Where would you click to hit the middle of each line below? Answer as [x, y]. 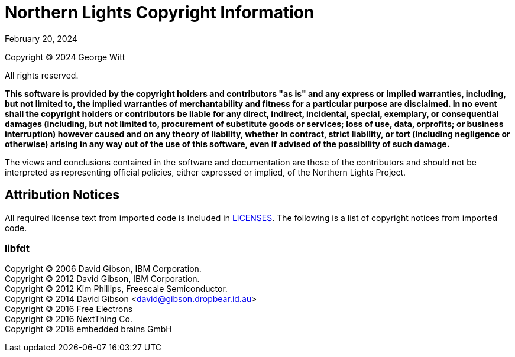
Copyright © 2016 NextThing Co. [69, 319]
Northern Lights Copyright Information [160, 12]
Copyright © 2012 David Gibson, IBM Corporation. [102, 279]
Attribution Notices [62, 195]
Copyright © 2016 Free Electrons [69, 309]
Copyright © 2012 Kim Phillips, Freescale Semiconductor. [116, 289]
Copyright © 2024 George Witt [65, 57]
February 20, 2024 [41, 38]
